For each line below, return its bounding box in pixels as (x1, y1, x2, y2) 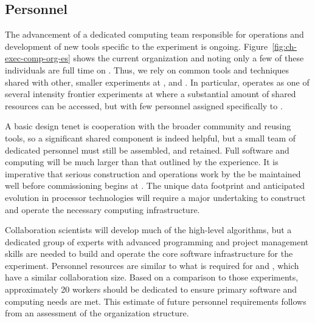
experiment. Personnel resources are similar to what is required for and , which (5, 259, 299, 271)
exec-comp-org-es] (5, 52, 71, 64)
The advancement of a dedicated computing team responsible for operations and (5, 28, 304, 41)
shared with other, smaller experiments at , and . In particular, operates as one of (5, 75, 310, 88)
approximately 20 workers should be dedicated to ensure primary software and (5, 283, 297, 296)
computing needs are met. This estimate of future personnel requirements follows (5, 294, 306, 307)
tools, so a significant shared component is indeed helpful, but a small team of (5, 131, 296, 144)
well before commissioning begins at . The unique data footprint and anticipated (5, 179, 305, 192)
